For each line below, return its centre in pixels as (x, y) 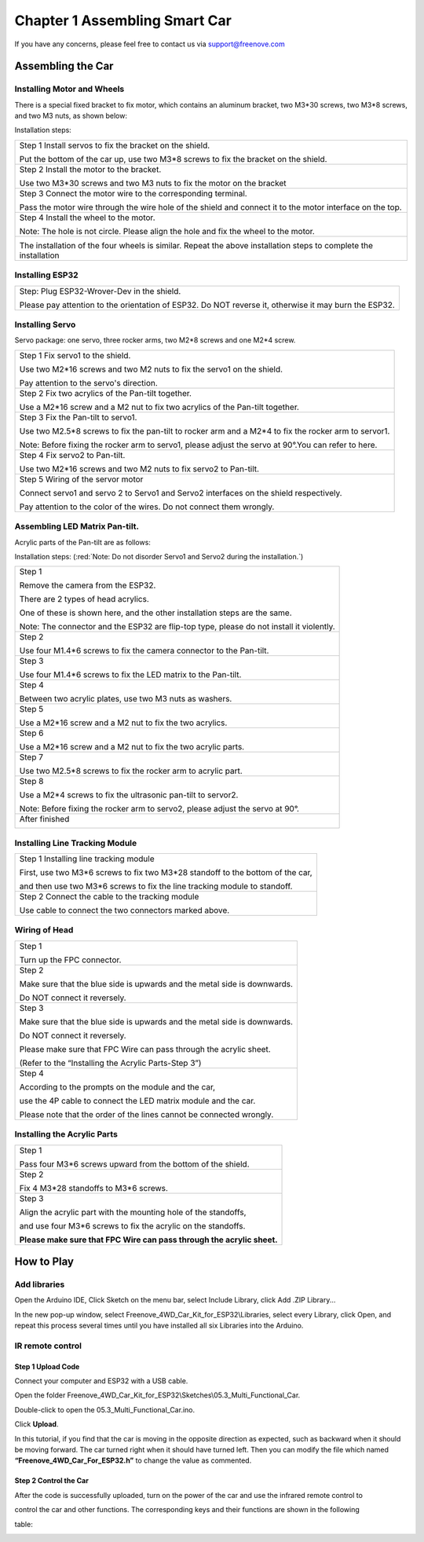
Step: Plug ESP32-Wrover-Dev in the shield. (100, 291)
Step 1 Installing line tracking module (87, 859)
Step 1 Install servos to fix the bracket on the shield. (115, 145)
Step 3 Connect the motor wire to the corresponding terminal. (133, 193)
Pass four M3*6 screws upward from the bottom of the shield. (135, 1164)
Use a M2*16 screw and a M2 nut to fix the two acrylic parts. (132, 747)
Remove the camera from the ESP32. (88, 585)
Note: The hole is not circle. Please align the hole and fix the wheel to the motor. (167, 231)
